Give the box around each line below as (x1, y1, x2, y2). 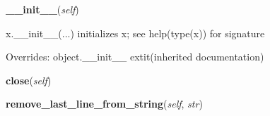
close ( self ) (6, 72, 52, 87)
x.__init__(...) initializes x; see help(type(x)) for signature (6, 25, 265, 40)
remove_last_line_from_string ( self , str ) (6, 96, 203, 111)
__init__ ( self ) (6, 2, 79, 16)
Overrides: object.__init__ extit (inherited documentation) (6, 49, 264, 64)
